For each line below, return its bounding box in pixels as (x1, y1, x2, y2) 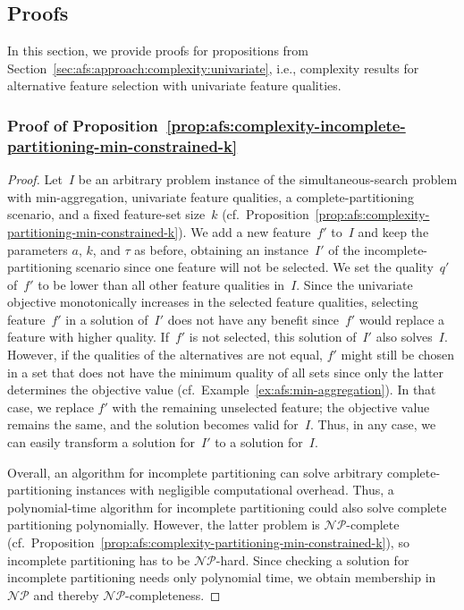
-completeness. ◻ (125, 585, 221, 604)
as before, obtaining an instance (134, 240, 308, 258)
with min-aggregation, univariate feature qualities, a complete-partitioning (7, 187, 414, 206)
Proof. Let (7, 170, 63, 189)
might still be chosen (341, 345, 455, 364)
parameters (7, 240, 68, 258)
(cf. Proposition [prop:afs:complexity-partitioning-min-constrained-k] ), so (7, 533, 409, 551)
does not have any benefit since (167, 309, 339, 328)
